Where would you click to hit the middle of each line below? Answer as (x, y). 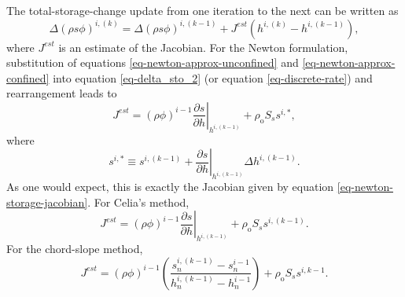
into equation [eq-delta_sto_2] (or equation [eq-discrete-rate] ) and (213, 77)
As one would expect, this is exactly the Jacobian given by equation (170, 187)
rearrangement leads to (62, 93)
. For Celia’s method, (138, 202)
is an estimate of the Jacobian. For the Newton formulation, (203, 47)
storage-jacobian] (47, 202)
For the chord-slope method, (75, 249)
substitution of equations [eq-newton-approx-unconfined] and (153, 62)
